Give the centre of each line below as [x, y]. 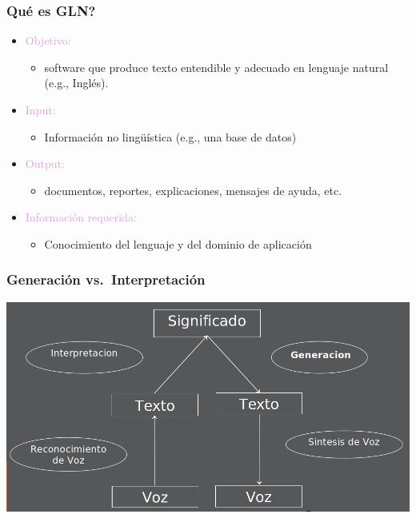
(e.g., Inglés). [76, 83]
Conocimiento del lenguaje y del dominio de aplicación [178, 243]
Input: [40, 110]
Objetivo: [48, 40]
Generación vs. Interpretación [106, 279]
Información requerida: [81, 217]
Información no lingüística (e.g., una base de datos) [170, 136]
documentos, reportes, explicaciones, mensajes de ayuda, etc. [193, 190]
